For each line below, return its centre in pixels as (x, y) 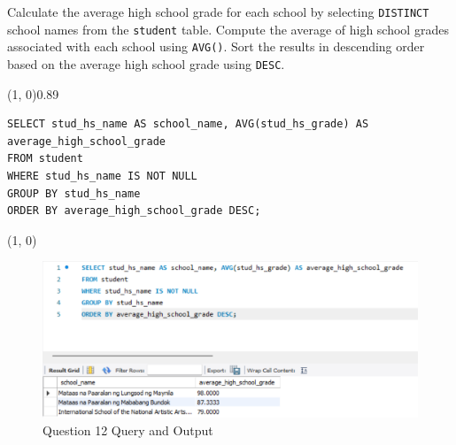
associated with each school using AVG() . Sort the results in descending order (216, 46)
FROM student (45, 159)
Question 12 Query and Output (128, 430)
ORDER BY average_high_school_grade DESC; (134, 211)
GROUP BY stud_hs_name (74, 193)
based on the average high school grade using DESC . (146, 63)
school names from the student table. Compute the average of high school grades (228, 29)
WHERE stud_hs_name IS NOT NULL (102, 176)
